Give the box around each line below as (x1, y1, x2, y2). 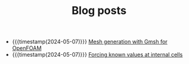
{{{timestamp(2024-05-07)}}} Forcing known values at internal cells (12, 51, 183, 59)
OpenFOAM (12, 44, 42, 52)
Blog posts (72, 4, 126, 18)
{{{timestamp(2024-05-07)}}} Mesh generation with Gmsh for (12, 38, 168, 46)
